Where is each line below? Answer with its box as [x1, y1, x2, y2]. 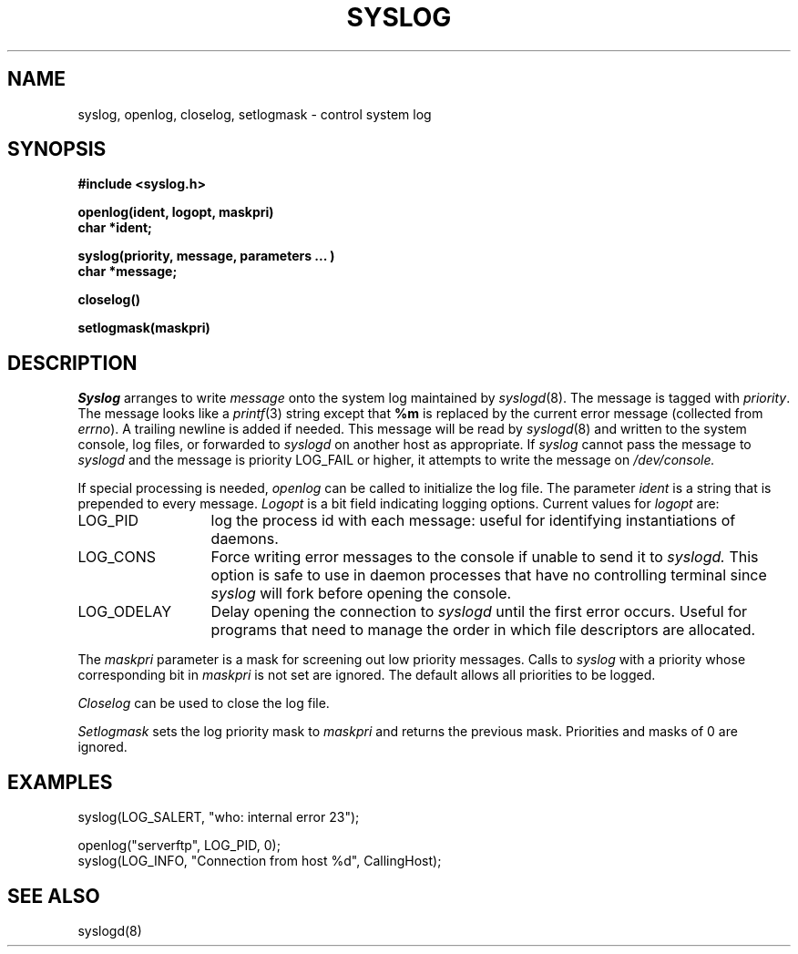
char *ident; [77, 220, 152, 236]
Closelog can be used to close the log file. [77, 695, 330, 712]
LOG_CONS [77, 548, 157, 567]
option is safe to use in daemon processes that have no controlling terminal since [210, 566, 767, 585]
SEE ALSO [7, 884, 100, 908]
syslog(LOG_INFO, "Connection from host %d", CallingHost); [77, 853, 442, 869]
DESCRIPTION [7, 351, 138, 374]
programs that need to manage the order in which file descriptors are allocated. [210, 621, 756, 640]
